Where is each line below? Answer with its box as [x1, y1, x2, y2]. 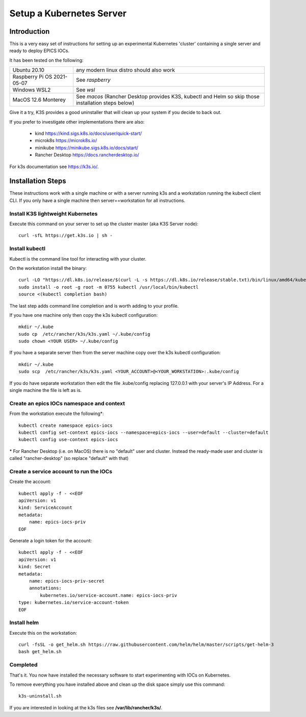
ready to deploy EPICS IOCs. [9, 48, 70, 54]
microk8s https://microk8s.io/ [35, 137, 97, 144]
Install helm [9, 619, 39, 626]
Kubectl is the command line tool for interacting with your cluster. [9, 256, 146, 262]
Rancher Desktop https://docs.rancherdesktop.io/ [35, 152, 140, 158]
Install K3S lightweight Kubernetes [9, 210, 98, 217]
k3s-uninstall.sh [18, 693, 62, 699]
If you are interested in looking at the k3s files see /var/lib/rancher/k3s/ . [9, 704, 163, 710]
